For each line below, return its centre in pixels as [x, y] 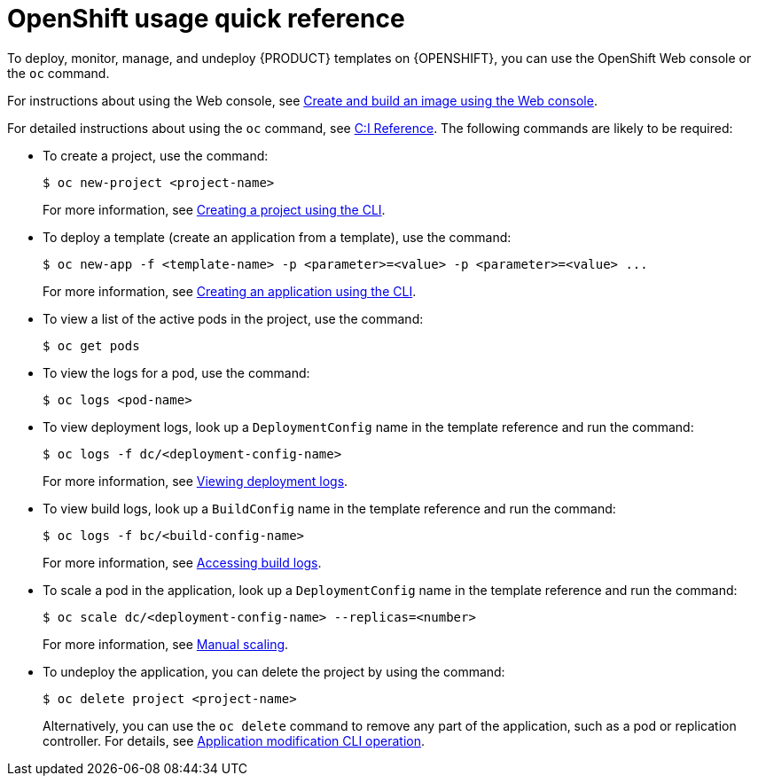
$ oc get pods [91, 345]
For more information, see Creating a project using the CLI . [214, 209]
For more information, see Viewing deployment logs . [195, 481]
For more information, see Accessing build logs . [182, 562]
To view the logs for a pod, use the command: [176, 372]
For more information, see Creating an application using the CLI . [230, 291]
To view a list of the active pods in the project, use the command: [233, 318]
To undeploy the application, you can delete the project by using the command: [274, 671]
